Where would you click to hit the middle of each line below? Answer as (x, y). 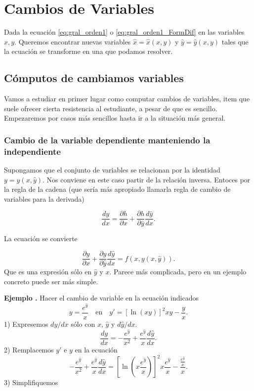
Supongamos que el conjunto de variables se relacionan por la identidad (112, 170)
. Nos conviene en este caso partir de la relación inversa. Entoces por (147, 179)
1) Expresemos (26, 324)
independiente (32, 151)
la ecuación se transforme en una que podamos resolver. (88, 51)
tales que (235, 41)
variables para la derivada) (44, 198)
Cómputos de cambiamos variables (94, 78)
